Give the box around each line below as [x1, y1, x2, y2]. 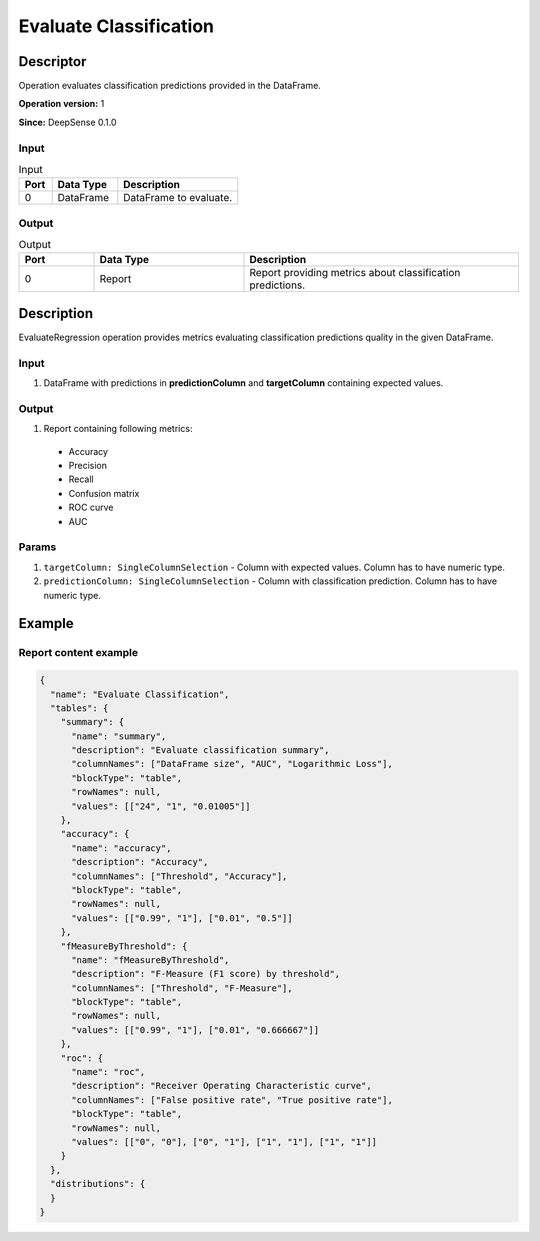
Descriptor [18, 53, 87, 70]
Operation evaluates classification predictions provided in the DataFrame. [18, 80, 322, 92]
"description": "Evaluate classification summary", [71, 745, 330, 756]
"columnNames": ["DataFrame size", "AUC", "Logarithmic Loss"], [71, 758, 394, 770]
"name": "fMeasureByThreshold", [71, 954, 230, 965]
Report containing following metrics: [43, 423, 193, 435]
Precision [68, 460, 107, 472]
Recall [68, 473, 94, 485]
